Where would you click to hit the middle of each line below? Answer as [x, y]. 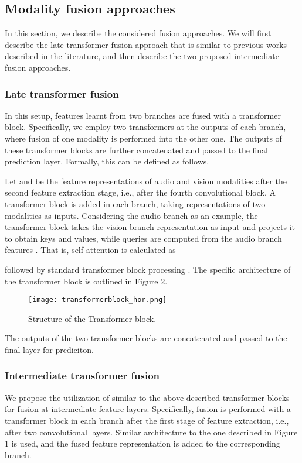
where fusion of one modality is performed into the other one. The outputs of [143, 138]
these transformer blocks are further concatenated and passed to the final [137, 150]
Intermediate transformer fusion [82, 375]
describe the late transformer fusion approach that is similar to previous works [146, 44]
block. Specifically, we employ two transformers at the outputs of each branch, [145, 127]
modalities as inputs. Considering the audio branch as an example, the [131, 215]
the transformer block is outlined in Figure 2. [86, 281]
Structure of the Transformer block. [92, 318]
